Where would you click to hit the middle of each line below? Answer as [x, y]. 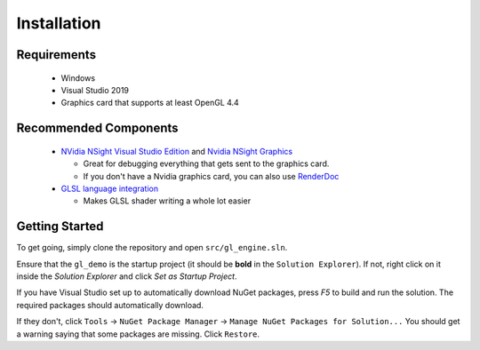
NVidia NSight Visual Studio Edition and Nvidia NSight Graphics [177, 151]
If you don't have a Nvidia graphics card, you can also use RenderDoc [211, 176]
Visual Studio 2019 [95, 90]
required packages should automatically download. [110, 305]
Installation [59, 23]
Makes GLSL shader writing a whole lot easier [167, 201]
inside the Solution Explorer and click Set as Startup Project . [127, 276]
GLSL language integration [110, 188]
